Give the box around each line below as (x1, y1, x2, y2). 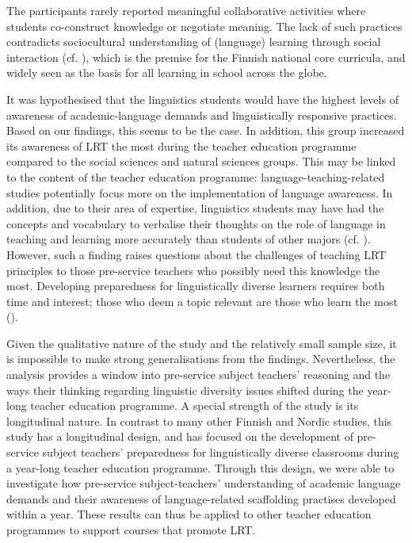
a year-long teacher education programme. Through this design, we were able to (6, 459, 395, 476)
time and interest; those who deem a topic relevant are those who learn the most (6, 293, 398, 309)
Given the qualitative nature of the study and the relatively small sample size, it (6, 335, 397, 351)
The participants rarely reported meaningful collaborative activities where (6, 2, 366, 18)
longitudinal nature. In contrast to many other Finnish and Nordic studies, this (6, 412, 392, 429)
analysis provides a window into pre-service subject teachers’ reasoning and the (6, 366, 391, 383)
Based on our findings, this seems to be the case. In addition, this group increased (6, 122, 405, 139)
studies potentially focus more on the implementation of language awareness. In (6, 184, 393, 201)
